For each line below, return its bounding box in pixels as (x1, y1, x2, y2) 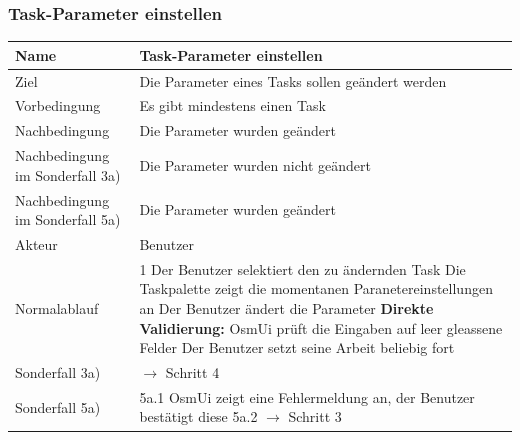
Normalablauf (15, 298, 99, 318)
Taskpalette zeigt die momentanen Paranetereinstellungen (139, 278, 493, 299)
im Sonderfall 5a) (15, 209, 121, 230)
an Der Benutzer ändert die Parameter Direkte (139, 298, 434, 318)
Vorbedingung (15, 95, 101, 116)
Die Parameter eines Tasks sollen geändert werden (139, 70, 447, 91)
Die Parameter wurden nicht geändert (139, 154, 371, 175)
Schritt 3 (288, 406, 342, 427)
